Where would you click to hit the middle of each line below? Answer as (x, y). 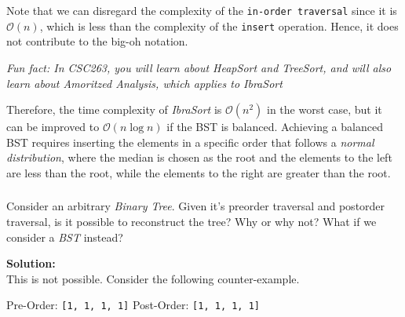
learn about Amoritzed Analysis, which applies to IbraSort (144, 83)
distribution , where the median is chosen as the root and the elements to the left (199, 157)
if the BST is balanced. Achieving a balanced (275, 127)
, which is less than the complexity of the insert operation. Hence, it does (219, 26)
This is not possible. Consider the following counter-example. (153, 278)
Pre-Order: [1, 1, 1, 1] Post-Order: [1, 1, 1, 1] (133, 305)
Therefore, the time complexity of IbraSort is (114, 109)
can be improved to (53, 127)
